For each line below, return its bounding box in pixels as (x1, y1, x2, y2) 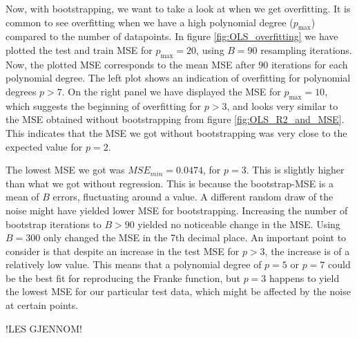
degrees (6, 84, 37, 98)
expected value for (6, 139, 83, 153)
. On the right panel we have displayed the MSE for (61, 84, 281, 98)
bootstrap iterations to (6, 216, 102, 231)
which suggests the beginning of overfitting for (6, 98, 202, 113)
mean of (6, 189, 39, 204)
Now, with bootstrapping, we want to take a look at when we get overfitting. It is (6, 1, 351, 15)
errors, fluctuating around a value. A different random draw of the (52, 189, 334, 204)
